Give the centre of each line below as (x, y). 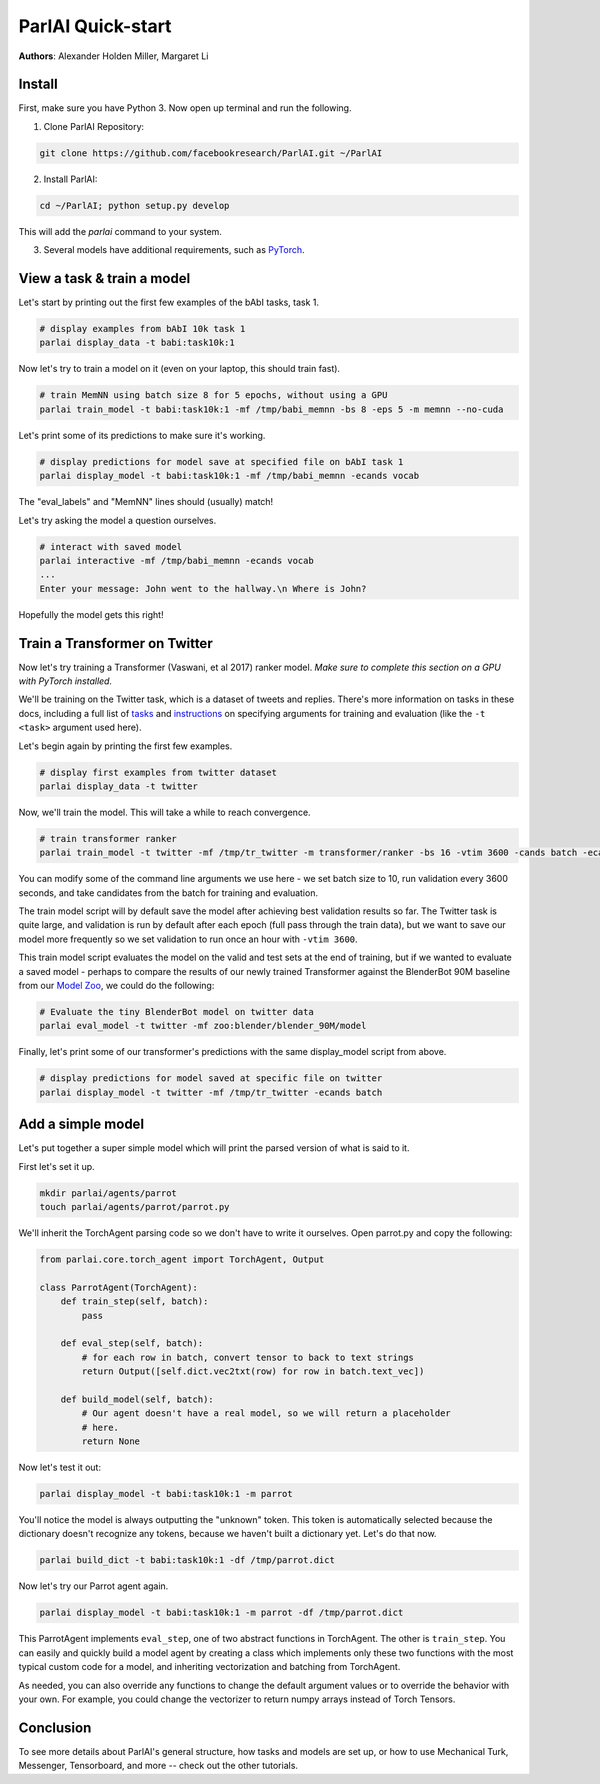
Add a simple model (81, 1124)
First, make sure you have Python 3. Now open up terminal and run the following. (185, 108)
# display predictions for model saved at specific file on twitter (211, 1078)
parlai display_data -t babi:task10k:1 (137, 343)
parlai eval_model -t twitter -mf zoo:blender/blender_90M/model (203, 1026)
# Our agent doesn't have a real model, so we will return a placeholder (266, 1413)
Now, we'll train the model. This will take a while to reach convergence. (164, 812)
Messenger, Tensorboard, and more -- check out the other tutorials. (158, 1766)
